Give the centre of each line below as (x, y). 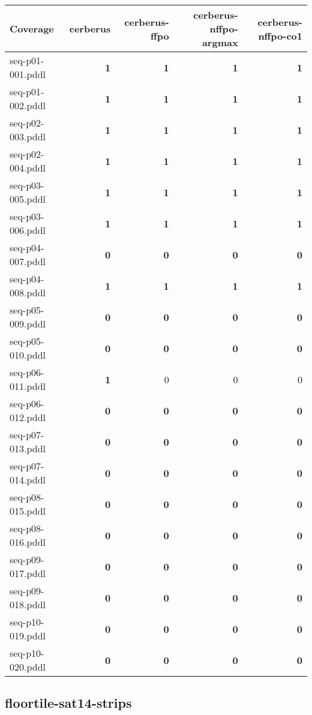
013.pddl (28, 448)
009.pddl (28, 324)
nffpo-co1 (280, 35)
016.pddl (28, 542)
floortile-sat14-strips (68, 703)
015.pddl (28, 511)
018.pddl (28, 604)
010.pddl (28, 355)
